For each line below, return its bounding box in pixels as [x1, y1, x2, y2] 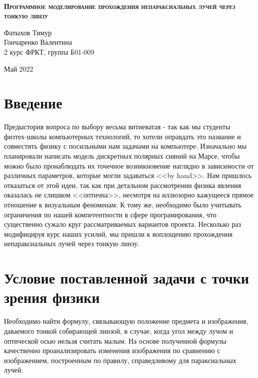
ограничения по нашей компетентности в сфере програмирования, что [4, 209, 217, 219]
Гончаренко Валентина [4, 37, 72, 47]
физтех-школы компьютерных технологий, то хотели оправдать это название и [4, 131, 241, 141]
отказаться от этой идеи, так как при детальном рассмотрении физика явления [4, 180, 241, 190]
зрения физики [4, 287, 100, 307]
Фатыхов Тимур [4, 27, 52, 37]
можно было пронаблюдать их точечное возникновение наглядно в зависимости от [4, 160, 254, 171]
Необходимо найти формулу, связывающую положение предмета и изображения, [4, 316, 249, 326]
